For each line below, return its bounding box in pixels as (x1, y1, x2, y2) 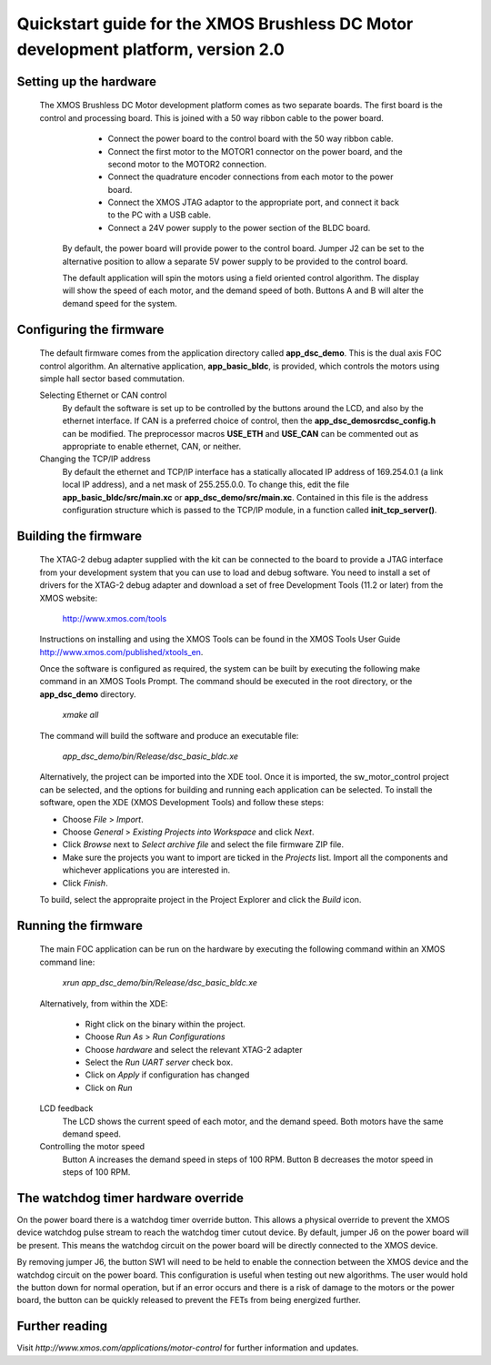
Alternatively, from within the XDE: (39, 997, 168, 1009)
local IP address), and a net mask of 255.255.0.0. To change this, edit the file (62, 479, 350, 490)
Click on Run (85, 1082, 133, 1093)
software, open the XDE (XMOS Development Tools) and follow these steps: (39, 797, 325, 808)
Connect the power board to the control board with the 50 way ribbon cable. (107, 133, 395, 145)
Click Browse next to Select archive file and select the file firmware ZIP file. (62, 839, 345, 850)
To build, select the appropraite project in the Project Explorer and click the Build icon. (39, 894, 362, 905)
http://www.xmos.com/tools (62, 612, 167, 623)
